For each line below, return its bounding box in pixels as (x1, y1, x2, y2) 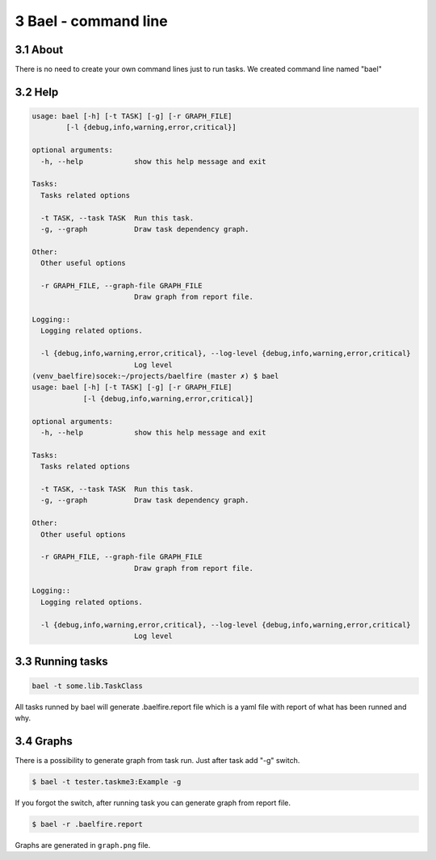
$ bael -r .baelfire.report (31, 820, 143, 829)
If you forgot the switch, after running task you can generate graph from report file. (15, 798, 291, 808)
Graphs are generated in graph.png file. (15, 840, 151, 850)
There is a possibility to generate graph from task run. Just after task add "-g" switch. (15, 755, 300, 765)
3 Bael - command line (15, 12, 169, 30)
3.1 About (15, 43, 64, 57)
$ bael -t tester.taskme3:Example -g (31, 777, 182, 787)
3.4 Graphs (15, 734, 73, 748)
